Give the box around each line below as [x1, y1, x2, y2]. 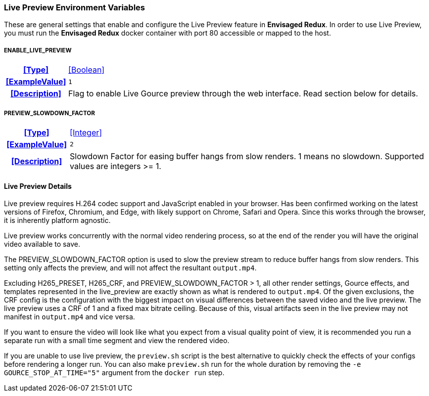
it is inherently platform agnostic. [4, 216, 111, 225]
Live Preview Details [4, 181, 72, 190]
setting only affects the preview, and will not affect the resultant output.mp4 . [4, 264, 257, 272]
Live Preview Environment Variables [4, 2, 145, 12]
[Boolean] [68, 65, 105, 75]
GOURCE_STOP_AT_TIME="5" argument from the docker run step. [4, 368, 225, 377]
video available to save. [4, 240, 80, 249]
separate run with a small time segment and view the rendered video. [4, 336, 230, 345]
